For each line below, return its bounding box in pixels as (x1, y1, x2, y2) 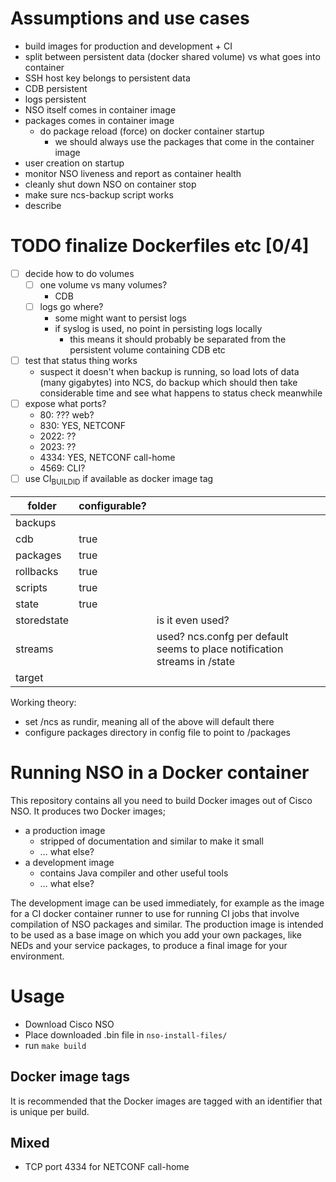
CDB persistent (24, 82, 88, 94)
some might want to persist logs (54, 312, 187, 324)
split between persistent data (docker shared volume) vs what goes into (24, 50, 321, 62)
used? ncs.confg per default (156, 629, 289, 643)
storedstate (15, 613, 70, 627)
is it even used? (156, 613, 230, 627)
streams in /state (156, 654, 235, 668)
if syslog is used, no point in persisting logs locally (54, 323, 263, 335)
